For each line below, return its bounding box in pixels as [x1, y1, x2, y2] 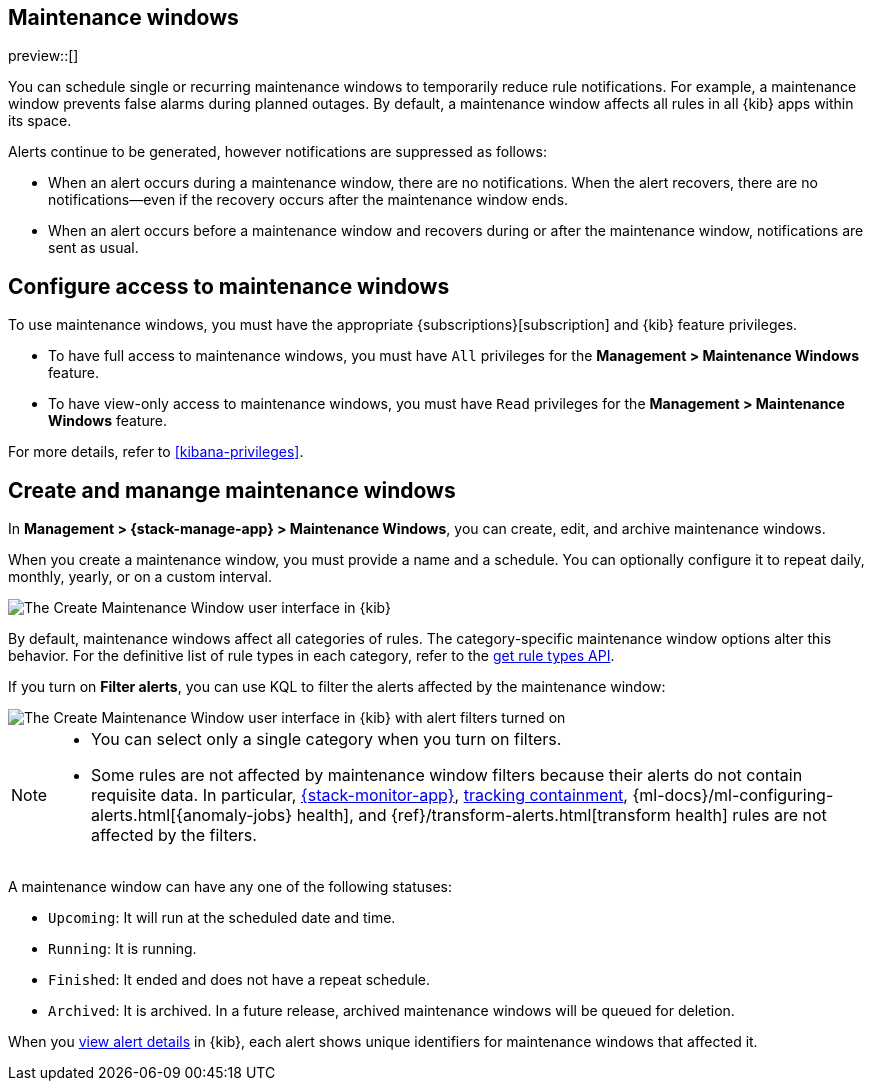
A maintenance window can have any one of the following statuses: [8, 878, 452, 896]
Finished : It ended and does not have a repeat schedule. [48, 971, 430, 989]
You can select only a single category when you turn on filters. [91, 729, 562, 750]
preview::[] [8, 47, 79, 65]
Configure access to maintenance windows [8, 273, 450, 299]
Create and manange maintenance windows [8, 477, 456, 503]
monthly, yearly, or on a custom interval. [8, 568, 272, 586]
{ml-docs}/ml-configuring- [632, 785, 834, 806]
